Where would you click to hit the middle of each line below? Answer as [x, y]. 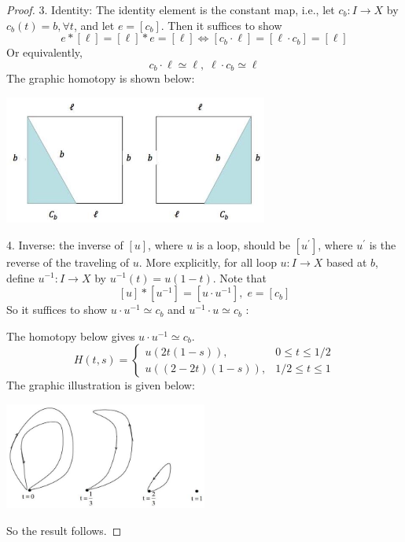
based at [347, 262]
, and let [94, 25]
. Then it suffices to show [221, 25]
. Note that [239, 277]
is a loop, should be [243, 244]
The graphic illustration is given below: [101, 385]
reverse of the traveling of [68, 262]
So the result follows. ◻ [64, 530]
